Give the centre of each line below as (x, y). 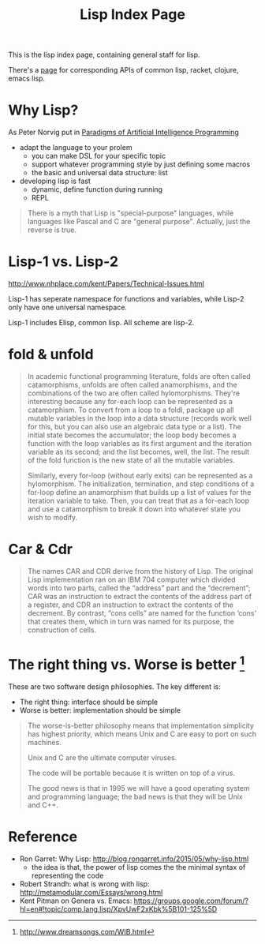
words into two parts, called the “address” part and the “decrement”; (139, 588)
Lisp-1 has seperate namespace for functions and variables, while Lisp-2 (126, 299)
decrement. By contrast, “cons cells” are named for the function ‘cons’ (142, 612)
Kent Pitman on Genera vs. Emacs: (76, 901)
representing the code (67, 876)
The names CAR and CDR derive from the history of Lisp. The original (140, 571)
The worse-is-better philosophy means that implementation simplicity (141, 726)
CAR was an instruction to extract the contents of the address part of (140, 596)
